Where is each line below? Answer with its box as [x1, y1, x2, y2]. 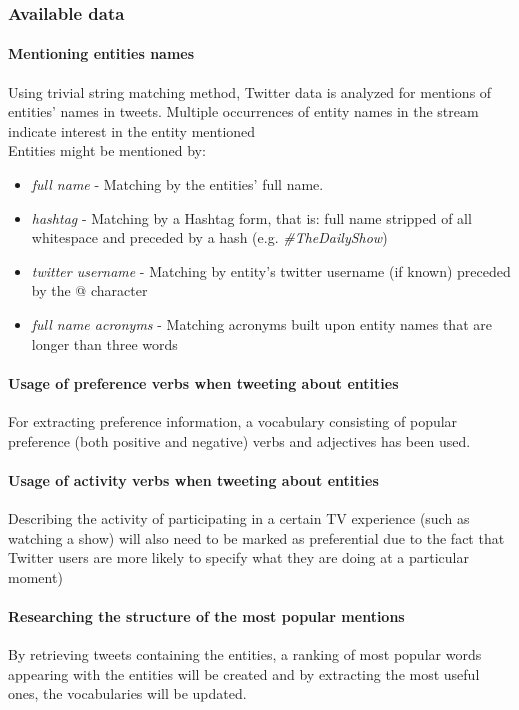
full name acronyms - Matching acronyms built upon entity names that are [31, 313, 492, 334]
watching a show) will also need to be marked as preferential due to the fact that [8, 527, 505, 548]
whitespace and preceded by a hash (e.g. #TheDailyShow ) [31, 227, 388, 248]
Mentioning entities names [8, 43, 195, 64]
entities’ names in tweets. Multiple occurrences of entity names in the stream [8, 101, 479, 122]
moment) [8, 566, 63, 587]
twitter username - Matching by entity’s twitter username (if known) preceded [31, 260, 511, 281]
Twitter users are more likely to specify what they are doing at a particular [8, 547, 469, 568]
